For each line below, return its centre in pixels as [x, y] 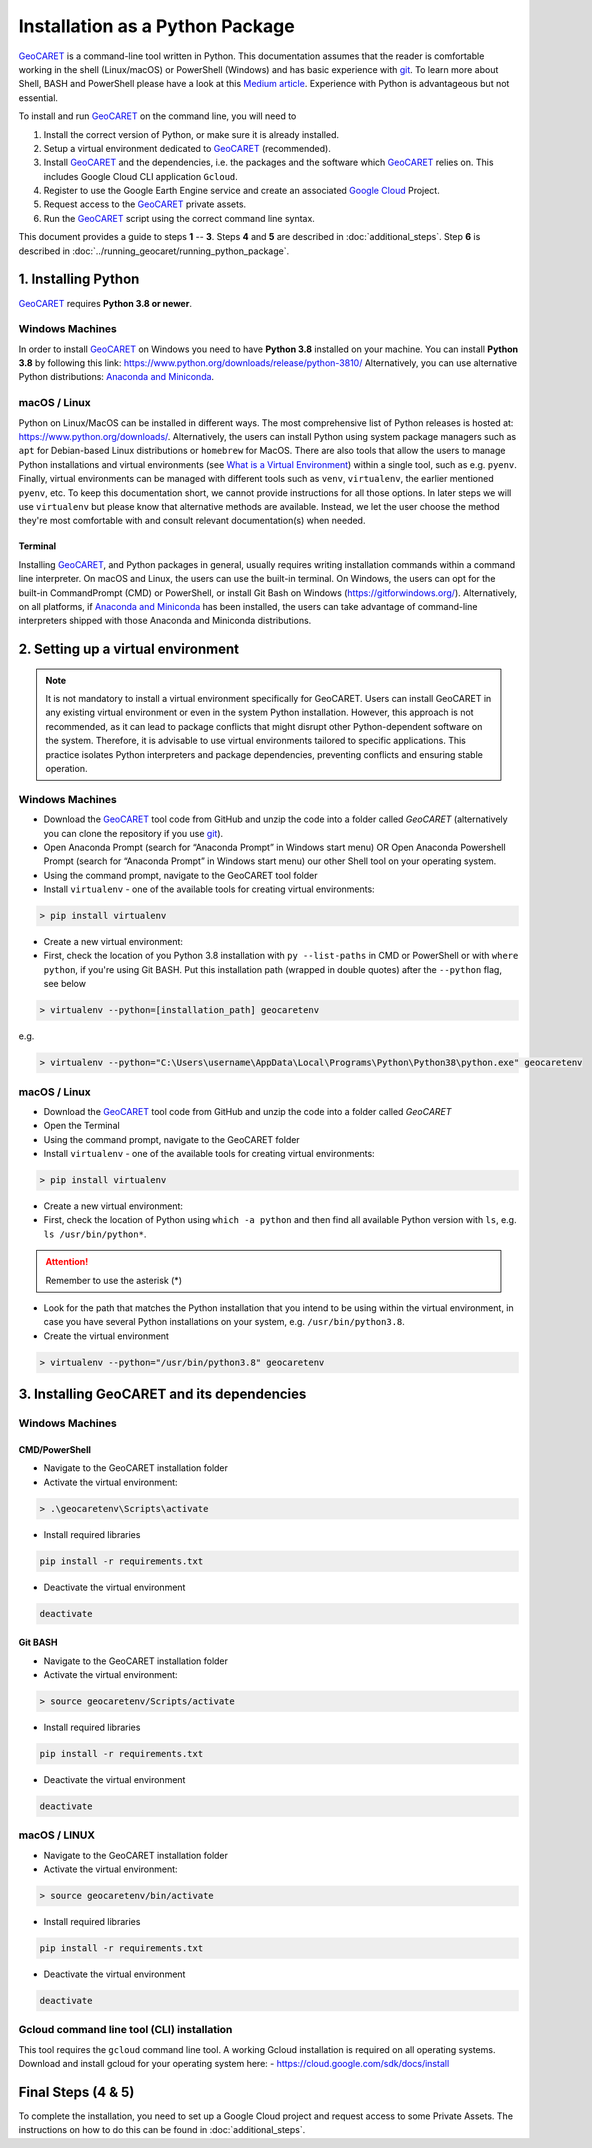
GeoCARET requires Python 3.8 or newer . [105, 303]
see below [65, 984]
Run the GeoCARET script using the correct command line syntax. [179, 218]
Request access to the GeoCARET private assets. [145, 204]
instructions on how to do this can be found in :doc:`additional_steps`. [162, 2130]
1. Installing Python [79, 279]
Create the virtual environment [106, 1336]
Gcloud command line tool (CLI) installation [125, 2030]
